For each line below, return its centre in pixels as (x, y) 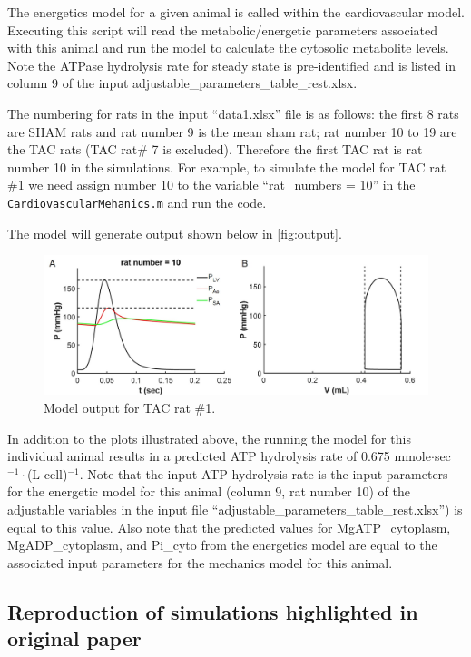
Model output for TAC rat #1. (130, 407)
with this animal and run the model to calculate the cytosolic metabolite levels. (228, 48)
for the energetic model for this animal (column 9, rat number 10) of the (209, 491)
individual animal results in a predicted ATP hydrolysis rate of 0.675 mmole (219, 456)
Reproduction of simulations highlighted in (213, 611)
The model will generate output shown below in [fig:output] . (175, 233)
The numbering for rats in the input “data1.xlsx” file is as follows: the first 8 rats (233, 113)
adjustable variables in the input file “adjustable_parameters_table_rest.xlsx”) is (235, 509)
